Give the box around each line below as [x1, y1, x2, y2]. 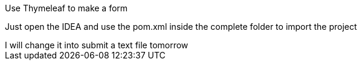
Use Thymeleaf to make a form [5, 3, 128, 13]
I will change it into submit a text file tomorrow [5, 40, 189, 50]
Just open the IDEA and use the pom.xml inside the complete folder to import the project [5, 21, 357, 32]
